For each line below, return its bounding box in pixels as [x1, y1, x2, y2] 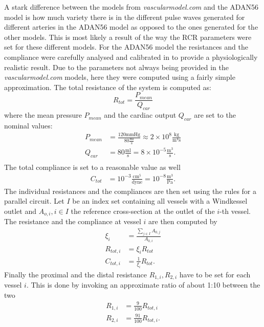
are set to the [194, 110, 236, 120]
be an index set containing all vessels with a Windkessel [72, 195, 248, 206]
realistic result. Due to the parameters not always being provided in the [4, 61, 229, 72]
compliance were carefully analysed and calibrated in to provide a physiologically [4, 51, 258, 62]
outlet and [4, 205, 37, 216]
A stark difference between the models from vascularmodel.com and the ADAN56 [4, 2, 259, 12]
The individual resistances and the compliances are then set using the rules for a [4, 185, 257, 196]
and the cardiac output [104, 110, 177, 120]
